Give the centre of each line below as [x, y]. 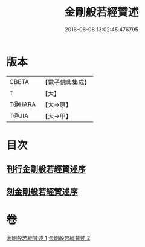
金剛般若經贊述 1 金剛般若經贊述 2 [48, 238]
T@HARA [23, 104]
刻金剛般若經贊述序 [42, 192]
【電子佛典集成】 [66, 82]
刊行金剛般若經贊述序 [46, 169]
